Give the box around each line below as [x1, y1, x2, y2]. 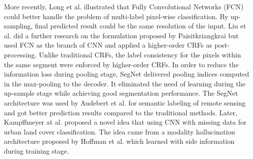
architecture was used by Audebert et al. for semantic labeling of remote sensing [4, 97, 246, 107]
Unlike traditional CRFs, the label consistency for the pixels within [39, 49, 241, 59]
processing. [4, 49, 37, 59]
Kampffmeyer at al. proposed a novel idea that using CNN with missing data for [4, 117, 247, 127]
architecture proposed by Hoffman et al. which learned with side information [4, 136, 235, 146]
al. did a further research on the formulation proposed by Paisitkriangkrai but [4, 30, 239, 40]
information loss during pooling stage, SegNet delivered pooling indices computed [4, 69, 250, 79]
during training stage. [4, 145, 69, 156]
